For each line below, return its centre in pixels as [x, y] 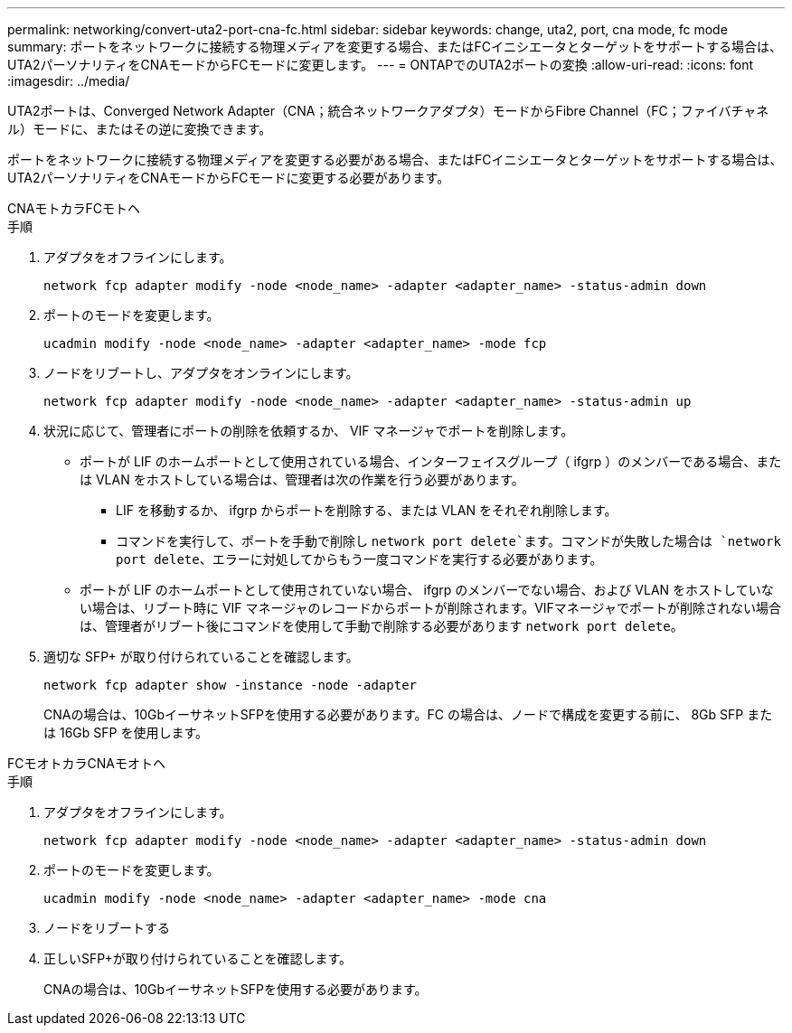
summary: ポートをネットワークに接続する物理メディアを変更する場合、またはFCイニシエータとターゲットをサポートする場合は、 [395, 47]
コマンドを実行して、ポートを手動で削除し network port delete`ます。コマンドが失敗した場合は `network [448, 541]
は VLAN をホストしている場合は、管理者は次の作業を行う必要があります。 [302, 479]
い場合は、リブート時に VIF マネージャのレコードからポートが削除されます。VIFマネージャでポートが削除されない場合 [430, 608]
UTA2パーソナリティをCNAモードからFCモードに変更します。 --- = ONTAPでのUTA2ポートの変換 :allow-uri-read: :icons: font [381, 65]
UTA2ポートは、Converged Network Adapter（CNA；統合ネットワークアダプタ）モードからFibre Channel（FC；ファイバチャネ [388, 111]
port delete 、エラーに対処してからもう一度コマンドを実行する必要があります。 [359, 559]
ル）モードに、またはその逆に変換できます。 [140, 129]
